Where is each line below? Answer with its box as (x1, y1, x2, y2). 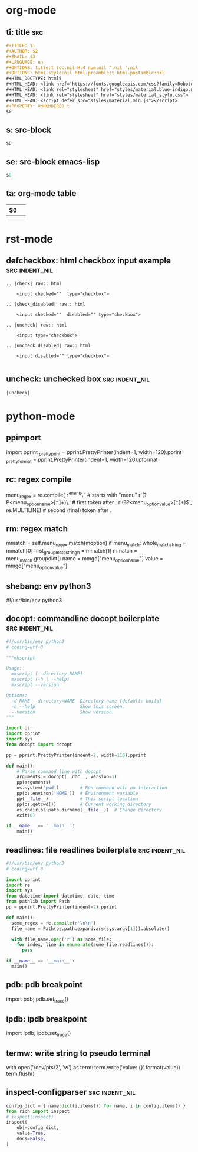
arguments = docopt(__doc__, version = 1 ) (16, 774, 117, 780)
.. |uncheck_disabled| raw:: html (6, 342, 91, 348)
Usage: (6, 665, 22, 671)
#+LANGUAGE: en (6, 59, 44, 65)
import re (6, 882, 31, 888)
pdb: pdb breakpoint (6, 980, 83, 990)
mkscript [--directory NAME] (11, 671, 83, 677)
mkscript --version (11, 682, 60, 688)
